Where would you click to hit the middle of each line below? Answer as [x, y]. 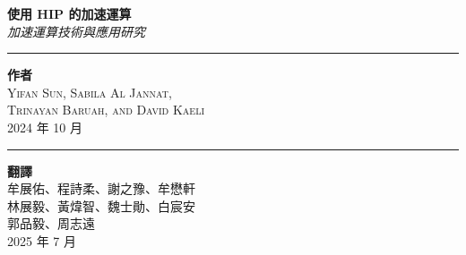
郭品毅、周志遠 [51, 223]
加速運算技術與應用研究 [76, 31]
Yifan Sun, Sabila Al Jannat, [90, 92]
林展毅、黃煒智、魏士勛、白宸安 [101, 205]
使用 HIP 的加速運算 [69, 13]
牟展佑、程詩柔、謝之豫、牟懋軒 [101, 188]
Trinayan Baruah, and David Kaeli [106, 110]
